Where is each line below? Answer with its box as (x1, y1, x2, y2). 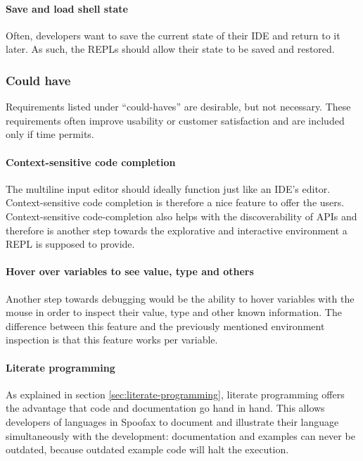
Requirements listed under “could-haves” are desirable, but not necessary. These (6, 99, 351, 114)
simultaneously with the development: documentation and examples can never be (6, 428, 355, 443)
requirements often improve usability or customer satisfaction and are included (6, 113, 345, 127)
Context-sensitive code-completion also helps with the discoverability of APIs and (6, 208, 357, 223)
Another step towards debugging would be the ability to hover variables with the (6, 291, 355, 305)
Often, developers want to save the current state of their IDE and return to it (6, 27, 340, 42)
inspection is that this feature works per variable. (6, 332, 218, 347)
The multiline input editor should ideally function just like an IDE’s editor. (6, 181, 331, 196)
